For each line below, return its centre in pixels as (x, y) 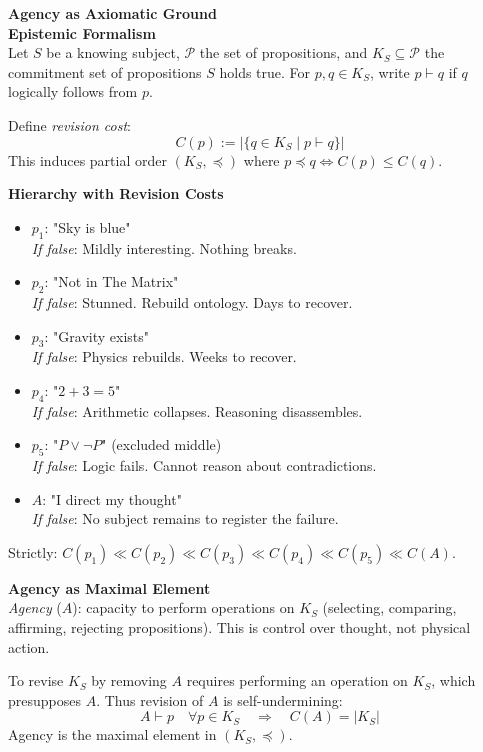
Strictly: (33, 551)
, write (390, 71)
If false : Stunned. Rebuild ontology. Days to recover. (192, 301)
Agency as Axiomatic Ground (112, 13)
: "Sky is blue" (87, 226)
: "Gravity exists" (97, 335)
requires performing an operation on (297, 680)
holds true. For (265, 71)
